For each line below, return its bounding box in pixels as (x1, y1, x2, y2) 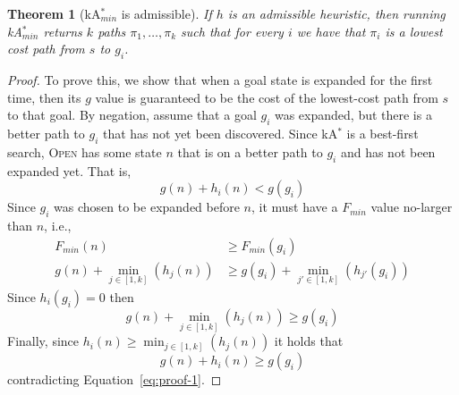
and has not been (340, 142, 436, 161)
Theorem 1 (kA (7, 4, 101, 22)
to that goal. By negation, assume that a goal (7, 105, 257, 124)
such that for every (181, 21, 284, 40)
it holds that (274, 332, 344, 350)
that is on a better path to (177, 142, 323, 161)
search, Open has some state (7, 142, 162, 161)
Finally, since (7, 332, 80, 350)
